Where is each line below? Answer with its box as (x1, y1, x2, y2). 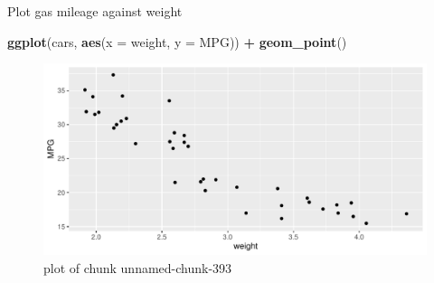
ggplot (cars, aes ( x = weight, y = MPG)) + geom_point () (7, 32, 347, 51)
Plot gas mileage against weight (7, 2, 183, 20)
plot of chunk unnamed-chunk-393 (43, 258, 232, 277)
